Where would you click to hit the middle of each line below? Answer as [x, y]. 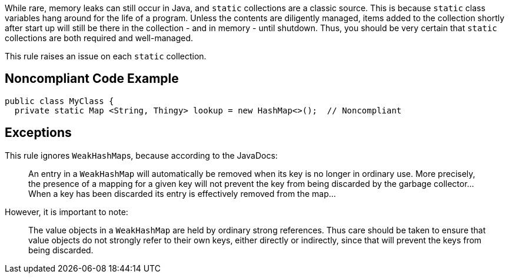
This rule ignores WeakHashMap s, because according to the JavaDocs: [141, 155]
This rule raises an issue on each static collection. [106, 56]
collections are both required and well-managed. [99, 38]
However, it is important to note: [66, 212]
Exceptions [38, 133]
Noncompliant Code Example [92, 79]
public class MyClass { [59, 101]
